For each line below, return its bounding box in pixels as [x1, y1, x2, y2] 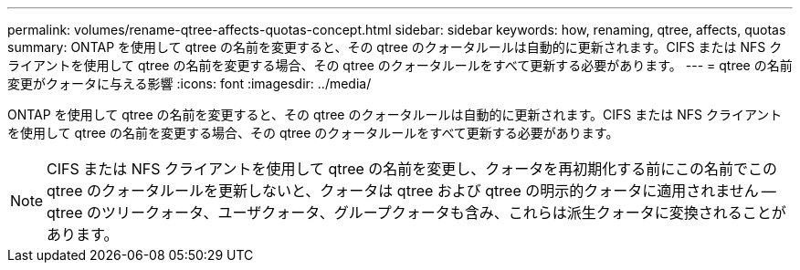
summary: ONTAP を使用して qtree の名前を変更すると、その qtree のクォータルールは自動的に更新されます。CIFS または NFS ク [7, 39, 783, 55]
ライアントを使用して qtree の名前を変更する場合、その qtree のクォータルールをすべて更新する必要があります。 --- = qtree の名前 [7, 57, 793, 73]
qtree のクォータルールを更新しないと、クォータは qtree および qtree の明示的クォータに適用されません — [47, 182, 776, 200]
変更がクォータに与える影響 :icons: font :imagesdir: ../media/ [7, 76, 372, 91]
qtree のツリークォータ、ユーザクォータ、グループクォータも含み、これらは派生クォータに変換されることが [47, 203, 786, 222]
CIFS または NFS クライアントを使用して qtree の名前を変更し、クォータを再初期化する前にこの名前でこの [47, 160, 778, 178]
